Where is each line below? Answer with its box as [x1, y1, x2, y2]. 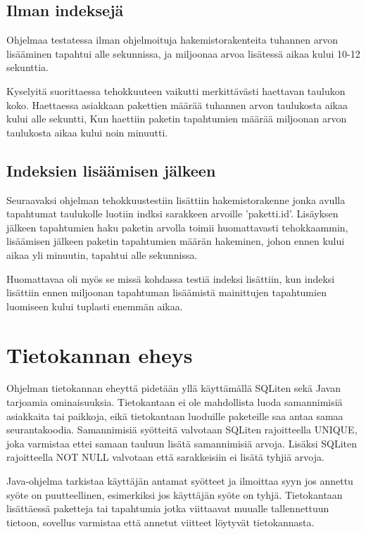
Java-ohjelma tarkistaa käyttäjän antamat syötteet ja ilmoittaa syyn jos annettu [6, 473, 353, 488]
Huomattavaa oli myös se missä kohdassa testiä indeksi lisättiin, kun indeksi [6, 271, 335, 286]
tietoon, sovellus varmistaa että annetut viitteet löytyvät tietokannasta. [6, 514, 315, 529]
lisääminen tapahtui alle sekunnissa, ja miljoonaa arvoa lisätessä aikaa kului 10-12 [6, 46, 360, 61]
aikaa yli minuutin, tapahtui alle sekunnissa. [6, 247, 198, 262]
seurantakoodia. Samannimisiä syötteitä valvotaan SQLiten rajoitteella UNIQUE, [6, 422, 358, 437]
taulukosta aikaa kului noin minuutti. [6, 125, 168, 139]
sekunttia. [6, 60, 49, 75]
